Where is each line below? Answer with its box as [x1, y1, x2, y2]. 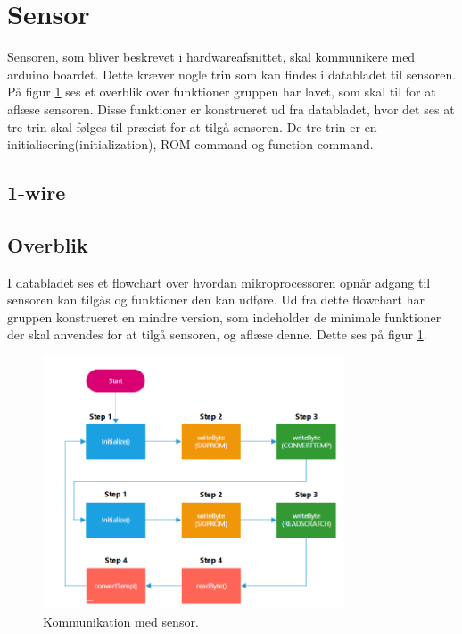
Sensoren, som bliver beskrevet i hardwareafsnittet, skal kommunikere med [7, 47, 416, 66]
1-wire [7, 179, 66, 206]
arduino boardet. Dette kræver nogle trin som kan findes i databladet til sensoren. [7, 64, 457, 83]
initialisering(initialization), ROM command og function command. [7, 135, 374, 154]
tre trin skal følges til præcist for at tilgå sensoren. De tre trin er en [7, 117, 377, 136]
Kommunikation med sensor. [43, 613, 199, 631]
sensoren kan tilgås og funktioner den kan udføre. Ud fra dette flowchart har [7, 290, 425, 309]
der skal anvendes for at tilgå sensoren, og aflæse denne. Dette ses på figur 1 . [7, 325, 427, 344]
